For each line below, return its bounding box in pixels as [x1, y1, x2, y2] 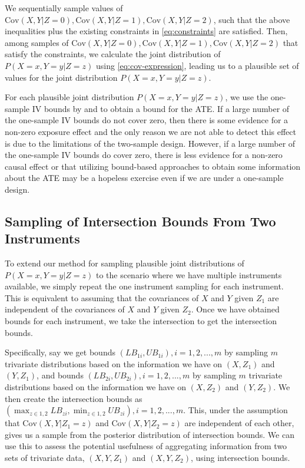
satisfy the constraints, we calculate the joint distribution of [5, 48, 221, 60]
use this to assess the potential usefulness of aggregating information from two [5, 440, 287, 452]
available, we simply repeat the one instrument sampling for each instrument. [5, 280, 284, 292]
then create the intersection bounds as [5, 392, 142, 404]
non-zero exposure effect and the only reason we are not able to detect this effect [5, 125, 296, 137]
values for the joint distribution [5, 71, 118, 83]
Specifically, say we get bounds [5, 346, 115, 358]
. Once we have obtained [191, 303, 280, 315]
